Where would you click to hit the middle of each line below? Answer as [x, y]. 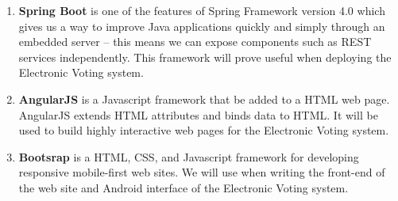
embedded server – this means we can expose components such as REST [195, 42]
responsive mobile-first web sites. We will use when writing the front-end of [202, 172]
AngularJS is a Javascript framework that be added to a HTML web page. [204, 99]
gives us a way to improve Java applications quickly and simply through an [202, 26]
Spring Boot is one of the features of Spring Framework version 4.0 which [202, 10]
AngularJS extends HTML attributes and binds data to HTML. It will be [198, 114]
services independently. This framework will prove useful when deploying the [205, 57]
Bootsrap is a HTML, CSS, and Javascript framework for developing [189, 156]
